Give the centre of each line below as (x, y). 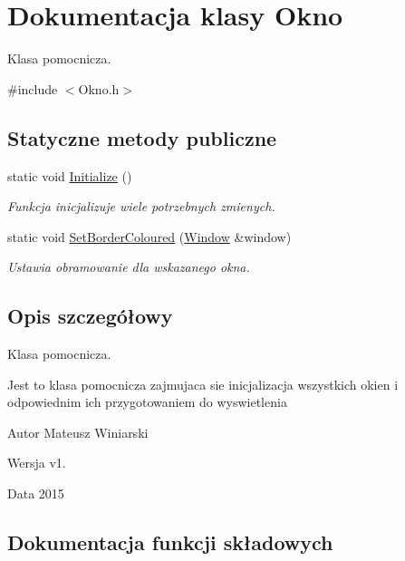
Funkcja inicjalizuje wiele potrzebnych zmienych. (141, 206)
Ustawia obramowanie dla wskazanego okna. (129, 267)
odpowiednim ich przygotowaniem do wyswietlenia (147, 402)
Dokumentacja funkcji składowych (170, 542)
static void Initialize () (70, 175)
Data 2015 (36, 493)
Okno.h (99, 88)
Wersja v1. (37, 463)
